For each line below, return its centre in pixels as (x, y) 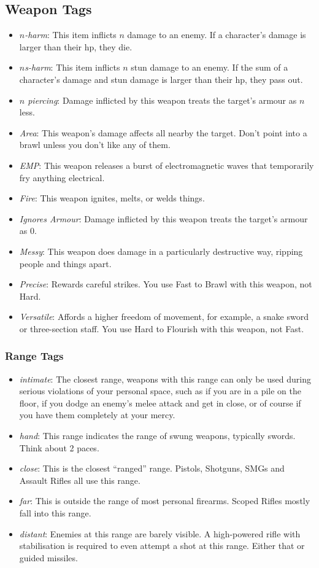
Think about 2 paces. (59, 447)
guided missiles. (48, 557)
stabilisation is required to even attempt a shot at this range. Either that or (162, 546)
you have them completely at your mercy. (97, 415)
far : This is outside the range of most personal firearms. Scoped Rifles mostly (165, 501)
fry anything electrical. (62, 177)
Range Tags (34, 356)
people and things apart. (65, 263)
